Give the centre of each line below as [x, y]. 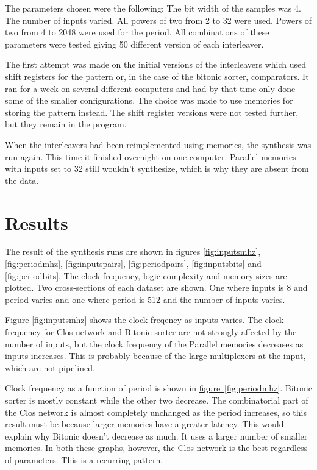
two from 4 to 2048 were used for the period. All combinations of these [137, 32]
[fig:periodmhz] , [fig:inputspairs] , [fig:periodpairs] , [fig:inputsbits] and [133, 264]
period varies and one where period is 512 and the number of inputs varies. [145, 299]
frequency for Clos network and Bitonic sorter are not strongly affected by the [151, 332]
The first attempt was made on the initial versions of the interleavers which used [156, 64]
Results [37, 222]
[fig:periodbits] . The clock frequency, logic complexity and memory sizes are [146, 275]
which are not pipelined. [50, 367]
